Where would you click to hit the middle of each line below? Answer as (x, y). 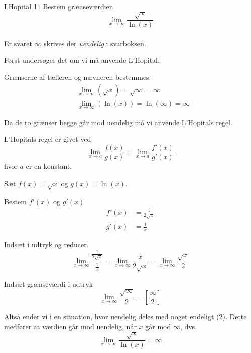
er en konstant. (49, 166)
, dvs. (189, 326)
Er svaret (18, 43)
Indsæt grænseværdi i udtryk (49, 284)
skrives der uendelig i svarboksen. (95, 43)
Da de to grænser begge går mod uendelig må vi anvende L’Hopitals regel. (118, 122)
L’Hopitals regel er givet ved (48, 139)
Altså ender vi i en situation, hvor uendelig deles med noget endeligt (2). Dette (125, 317)
